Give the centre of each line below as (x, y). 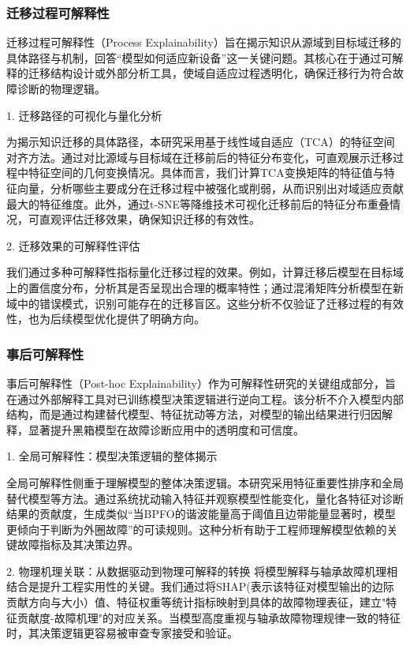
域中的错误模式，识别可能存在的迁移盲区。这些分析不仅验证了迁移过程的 (194, 303)
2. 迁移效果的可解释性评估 (73, 245)
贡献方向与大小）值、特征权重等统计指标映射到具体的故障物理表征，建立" (196, 602)
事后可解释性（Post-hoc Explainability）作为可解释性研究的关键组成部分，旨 (201, 383)
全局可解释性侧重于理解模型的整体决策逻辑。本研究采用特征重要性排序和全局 (205, 482)
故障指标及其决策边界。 (78, 545)
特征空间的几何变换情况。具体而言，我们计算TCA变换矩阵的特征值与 (206, 173)
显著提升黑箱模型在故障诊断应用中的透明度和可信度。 (166, 429)
